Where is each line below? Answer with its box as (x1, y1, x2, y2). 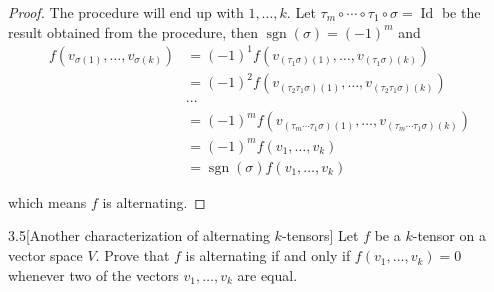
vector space (8, 245, 83, 266)
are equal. (237, 264, 298, 285)
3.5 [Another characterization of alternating (8, 225, 270, 246)
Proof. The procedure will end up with (8, 2, 244, 22)
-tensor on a (412, 225, 486, 246)
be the (441, 2, 481, 22)
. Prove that (95, 245, 170, 266)
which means (8, 191, 87, 212)
